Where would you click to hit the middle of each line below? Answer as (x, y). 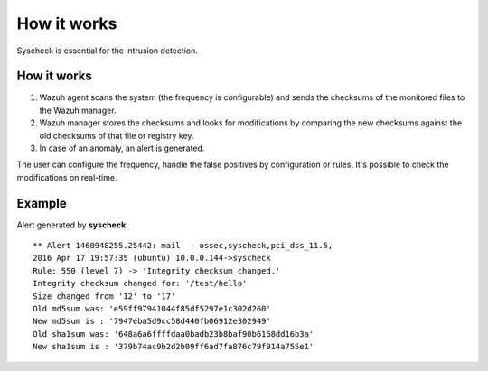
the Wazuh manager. (78, 110)
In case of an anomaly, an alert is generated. (122, 148)
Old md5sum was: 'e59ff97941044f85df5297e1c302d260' (152, 309)
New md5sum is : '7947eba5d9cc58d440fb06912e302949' (152, 321)
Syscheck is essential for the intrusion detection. (108, 51)
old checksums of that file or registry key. (117, 135)
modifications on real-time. (67, 177)
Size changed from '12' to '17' (104, 296)
